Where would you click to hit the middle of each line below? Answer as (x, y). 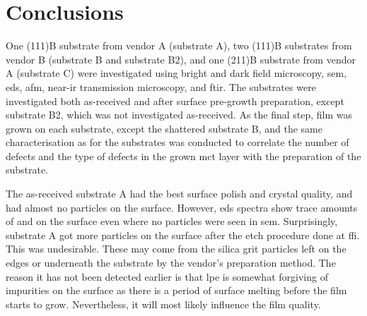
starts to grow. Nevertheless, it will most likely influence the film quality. (163, 304)
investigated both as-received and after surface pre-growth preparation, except (175, 101)
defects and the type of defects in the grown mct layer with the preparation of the (183, 156)
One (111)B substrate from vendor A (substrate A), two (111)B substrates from (179, 45)
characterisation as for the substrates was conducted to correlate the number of (177, 142)
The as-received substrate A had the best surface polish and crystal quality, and (179, 194)
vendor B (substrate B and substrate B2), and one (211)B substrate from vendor (181, 59)
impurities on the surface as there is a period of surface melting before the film (176, 290)
